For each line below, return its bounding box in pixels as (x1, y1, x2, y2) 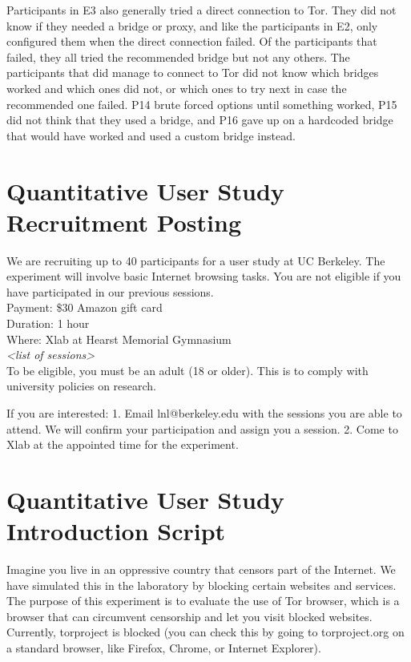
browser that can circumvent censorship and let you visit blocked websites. (6, 608, 373, 624)
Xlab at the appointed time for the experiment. (6, 436, 239, 453)
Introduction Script (6, 515, 226, 547)
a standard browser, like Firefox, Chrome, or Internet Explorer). (6, 640, 321, 656)
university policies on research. (6, 377, 157, 394)
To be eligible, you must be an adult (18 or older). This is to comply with (6, 361, 369, 378)
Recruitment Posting (6, 205, 242, 238)
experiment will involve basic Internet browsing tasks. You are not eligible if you (6, 268, 401, 285)
